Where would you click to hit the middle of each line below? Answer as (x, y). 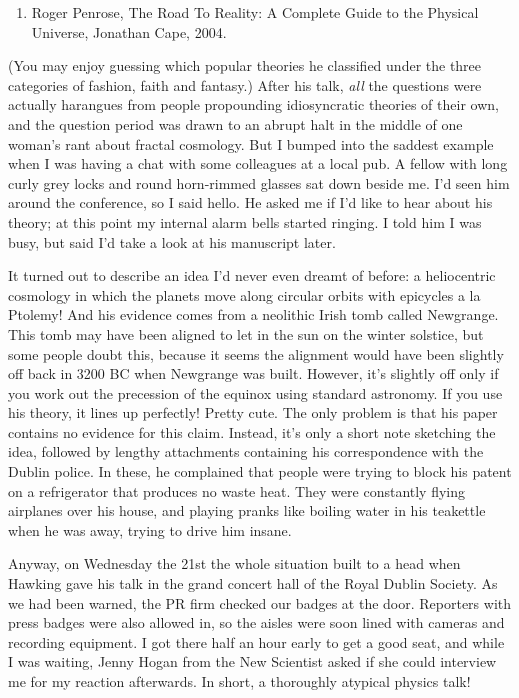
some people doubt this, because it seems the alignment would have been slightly (256, 353)
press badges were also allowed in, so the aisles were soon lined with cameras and (256, 622)
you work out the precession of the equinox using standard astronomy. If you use (255, 392)
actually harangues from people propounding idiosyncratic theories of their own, (253, 104)
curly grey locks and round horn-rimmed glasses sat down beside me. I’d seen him (259, 182)
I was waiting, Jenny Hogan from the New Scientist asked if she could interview (252, 661)
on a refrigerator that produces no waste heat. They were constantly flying (237, 490)
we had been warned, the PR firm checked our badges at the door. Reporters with (260, 602)
